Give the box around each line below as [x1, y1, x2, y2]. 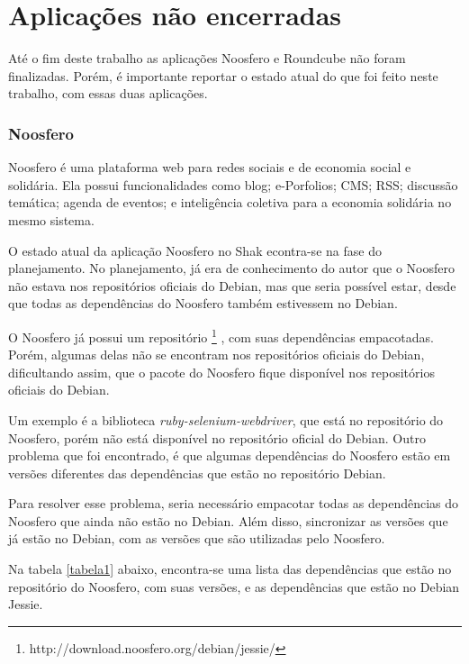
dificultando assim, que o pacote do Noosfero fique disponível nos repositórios [8, 362, 435, 381]
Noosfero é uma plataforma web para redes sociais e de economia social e [8, 158, 411, 177]
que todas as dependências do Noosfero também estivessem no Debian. [8, 294, 398, 313]
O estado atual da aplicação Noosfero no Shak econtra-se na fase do [8, 241, 382, 259]
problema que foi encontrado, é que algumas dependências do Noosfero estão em [8, 446, 451, 465]
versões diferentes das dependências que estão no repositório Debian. [8, 463, 386, 482]
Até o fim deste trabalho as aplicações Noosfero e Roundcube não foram [8, 49, 406, 68]
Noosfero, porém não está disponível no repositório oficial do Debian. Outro [8, 428, 426, 447]
